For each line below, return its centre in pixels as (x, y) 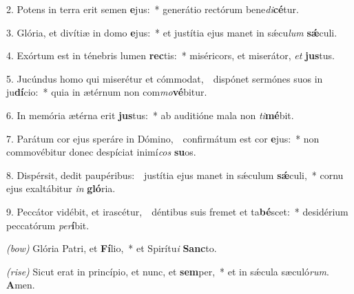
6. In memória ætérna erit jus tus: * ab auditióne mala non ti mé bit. (150, 115)
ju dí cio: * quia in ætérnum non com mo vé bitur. (107, 92)
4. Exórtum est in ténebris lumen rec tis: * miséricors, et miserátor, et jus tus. (170, 55)
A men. (21, 285)
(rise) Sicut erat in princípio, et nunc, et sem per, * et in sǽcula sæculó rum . (168, 271)
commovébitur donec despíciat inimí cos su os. (101, 152)
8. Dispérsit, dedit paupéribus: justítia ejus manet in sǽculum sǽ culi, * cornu (175, 175)
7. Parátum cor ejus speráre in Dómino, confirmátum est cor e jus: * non (163, 138)
